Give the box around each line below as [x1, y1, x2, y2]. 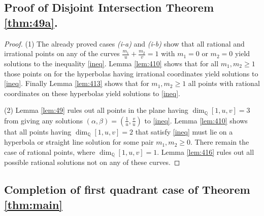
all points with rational [188, 78, 260, 89]
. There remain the [190, 137, 249, 147]
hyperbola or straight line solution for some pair [4, 137, 154, 147]
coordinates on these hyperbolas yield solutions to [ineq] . [4, 88, 181, 98]
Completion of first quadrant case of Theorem [4, 182, 250, 197]
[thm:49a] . [4, 14, 58, 30]
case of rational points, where [4, 146, 95, 157]
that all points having [4, 126, 72, 137]
